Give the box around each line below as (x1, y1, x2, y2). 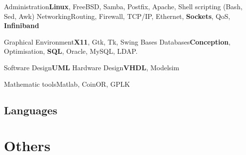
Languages (4, 102, 57, 117)
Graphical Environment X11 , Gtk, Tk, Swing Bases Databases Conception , (4, 36, 231, 46)
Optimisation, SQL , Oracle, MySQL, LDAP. (4, 46, 138, 56)
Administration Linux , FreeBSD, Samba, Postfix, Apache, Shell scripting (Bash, (4, 1, 243, 11)
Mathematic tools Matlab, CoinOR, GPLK (4, 78, 130, 89)
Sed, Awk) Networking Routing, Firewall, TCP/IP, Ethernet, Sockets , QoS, (4, 11, 230, 21)
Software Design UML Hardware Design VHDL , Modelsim (4, 62, 179, 72)
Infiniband (4, 20, 39, 31)
